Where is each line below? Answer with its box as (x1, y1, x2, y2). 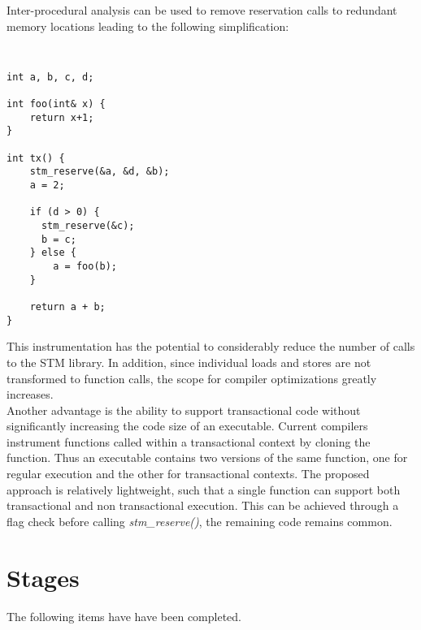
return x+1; (29, 111, 94, 123)
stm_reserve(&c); (41, 220, 135, 232)
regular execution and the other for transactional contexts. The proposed (7, 465, 370, 482)
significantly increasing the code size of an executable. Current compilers (7, 417, 368, 434)
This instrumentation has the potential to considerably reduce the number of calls (7, 338, 415, 355)
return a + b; (29, 301, 106, 313)
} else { (29, 247, 76, 259)
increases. (7, 386, 54, 403)
